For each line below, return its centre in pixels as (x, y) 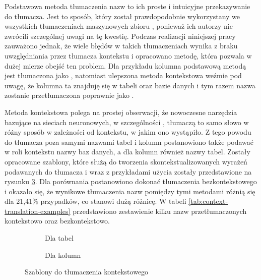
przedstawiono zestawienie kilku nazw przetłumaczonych (160, 211)
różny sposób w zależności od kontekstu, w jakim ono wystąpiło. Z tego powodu (128, 132)
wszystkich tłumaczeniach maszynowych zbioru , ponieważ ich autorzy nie (119, 26)
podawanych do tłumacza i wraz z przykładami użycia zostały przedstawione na (128, 171)
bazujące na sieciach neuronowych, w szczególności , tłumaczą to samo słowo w (127, 122)
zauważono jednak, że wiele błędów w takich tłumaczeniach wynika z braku (121, 46)
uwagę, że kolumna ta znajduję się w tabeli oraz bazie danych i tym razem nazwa (130, 85)
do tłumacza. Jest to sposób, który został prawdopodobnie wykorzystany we (122, 16)
